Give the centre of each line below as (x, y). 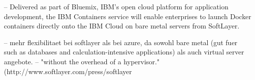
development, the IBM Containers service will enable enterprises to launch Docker (128, 16)
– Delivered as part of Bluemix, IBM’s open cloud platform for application (116, 6)
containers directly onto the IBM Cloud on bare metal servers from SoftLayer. (122, 26)
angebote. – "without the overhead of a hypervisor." (82, 61)
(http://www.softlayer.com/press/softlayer (68, 71)
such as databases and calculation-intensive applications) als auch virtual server (124, 52)
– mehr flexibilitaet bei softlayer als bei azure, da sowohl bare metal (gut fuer (121, 42)
